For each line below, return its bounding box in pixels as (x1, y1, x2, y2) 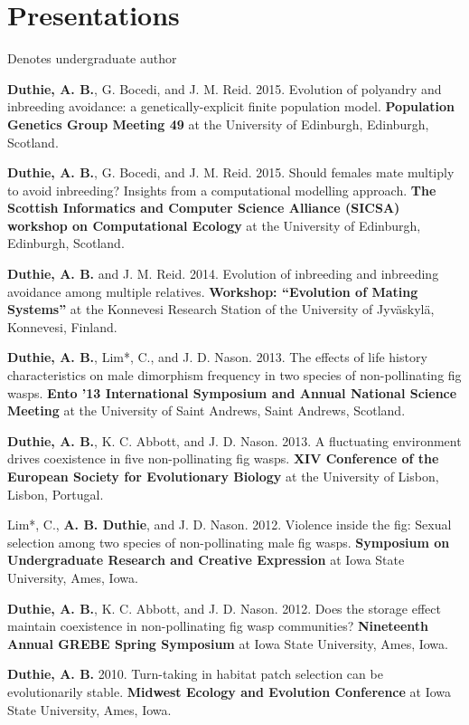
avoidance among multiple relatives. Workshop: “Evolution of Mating (7, 281, 418, 300)
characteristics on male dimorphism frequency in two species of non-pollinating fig (7, 366, 462, 385)
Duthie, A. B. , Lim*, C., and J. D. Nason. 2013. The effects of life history (7, 348, 427, 367)
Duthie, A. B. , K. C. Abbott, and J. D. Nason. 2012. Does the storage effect (7, 598, 441, 617)
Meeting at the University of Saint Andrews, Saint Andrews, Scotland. (7, 401, 406, 420)
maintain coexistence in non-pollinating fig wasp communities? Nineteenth (7, 616, 429, 635)
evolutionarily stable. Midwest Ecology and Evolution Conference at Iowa (7, 682, 452, 701)
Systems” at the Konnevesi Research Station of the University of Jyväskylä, (7, 300, 435, 319)
